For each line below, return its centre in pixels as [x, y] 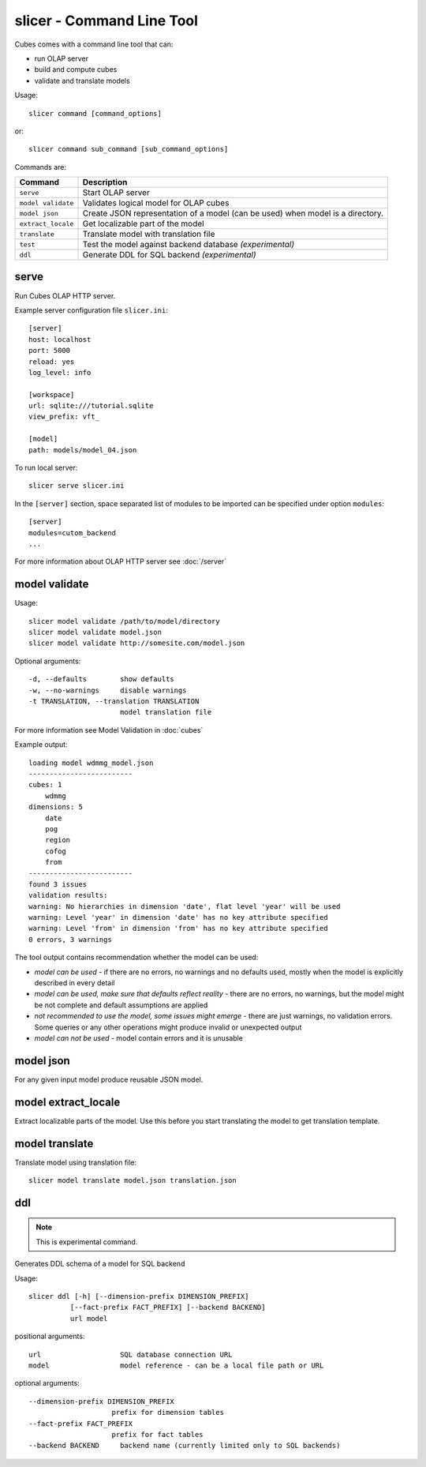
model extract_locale [67, 1102]
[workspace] [52, 394]
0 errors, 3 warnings [70, 939]
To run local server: [46, 468]
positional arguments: [50, 1336]
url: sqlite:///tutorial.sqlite [91, 406]
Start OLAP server [116, 193]
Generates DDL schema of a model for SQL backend [100, 1264]
